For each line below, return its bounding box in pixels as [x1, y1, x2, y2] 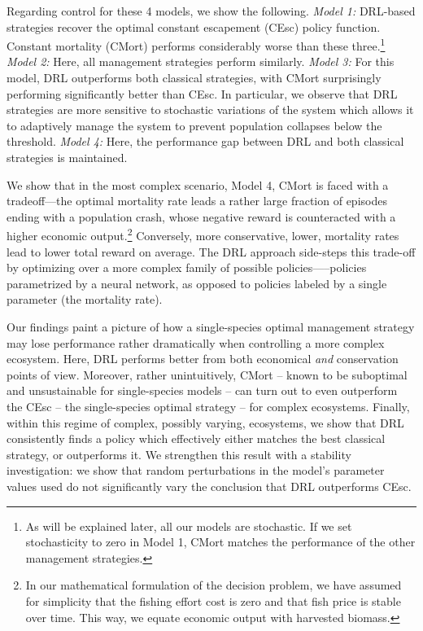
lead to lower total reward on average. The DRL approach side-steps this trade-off [7, 243, 416, 260]
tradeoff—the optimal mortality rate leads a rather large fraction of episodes [7, 192, 387, 209]
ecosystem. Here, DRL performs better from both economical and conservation [7, 350, 399, 367]
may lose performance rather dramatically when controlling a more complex [7, 334, 385, 351]
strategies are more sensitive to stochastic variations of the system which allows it [7, 101, 414, 118]
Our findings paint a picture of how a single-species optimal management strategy [7, 318, 415, 335]
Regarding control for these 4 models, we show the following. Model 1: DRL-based [7, 2, 416, 19]
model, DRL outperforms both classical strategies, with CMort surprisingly [7, 69, 382, 86]
